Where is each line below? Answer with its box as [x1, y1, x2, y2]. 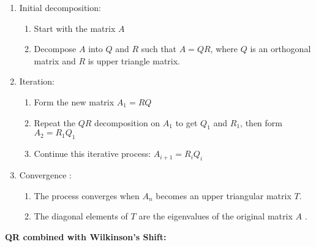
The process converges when [34, 189, 140, 202]
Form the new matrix [34, 95, 115, 108]
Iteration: [19, 75, 55, 88]
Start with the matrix [34, 21, 116, 34]
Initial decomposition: [19, 1, 101, 13]
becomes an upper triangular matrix [156, 189, 292, 202]
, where [210, 42, 238, 55]
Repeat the [34, 116, 76, 129]
